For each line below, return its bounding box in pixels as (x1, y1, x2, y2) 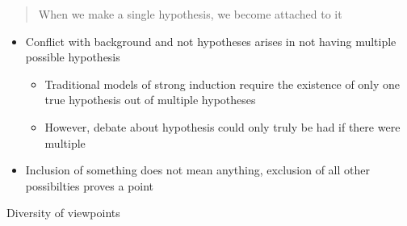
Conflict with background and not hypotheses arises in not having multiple (25, 32, 397, 49)
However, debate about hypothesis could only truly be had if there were (44, 118, 401, 135)
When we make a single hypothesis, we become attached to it (38, 6, 342, 22)
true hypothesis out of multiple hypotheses (44, 91, 256, 108)
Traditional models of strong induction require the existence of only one (44, 75, 401, 92)
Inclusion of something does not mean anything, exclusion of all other (25, 161, 370, 178)
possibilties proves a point (25, 177, 154, 194)
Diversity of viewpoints (6, 204, 120, 221)
